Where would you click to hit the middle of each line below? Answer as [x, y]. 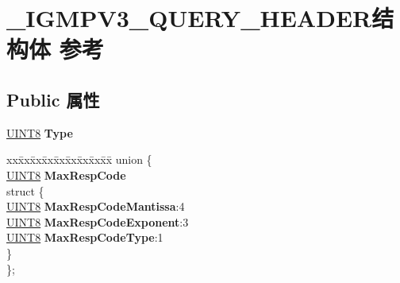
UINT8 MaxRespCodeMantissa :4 [96, 206]
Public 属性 [53, 99]
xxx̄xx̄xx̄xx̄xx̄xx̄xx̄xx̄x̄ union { [79, 159]
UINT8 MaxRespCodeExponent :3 [98, 221]
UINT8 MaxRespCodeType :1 [85, 237]
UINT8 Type [40, 132]
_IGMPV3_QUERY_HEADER [189, 18]
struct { [25, 190]
